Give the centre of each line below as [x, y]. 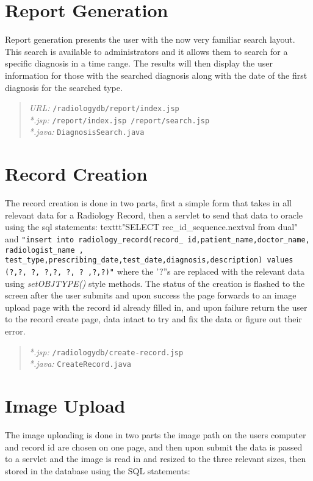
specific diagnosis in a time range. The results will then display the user [139, 63]
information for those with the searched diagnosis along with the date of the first [156, 75]
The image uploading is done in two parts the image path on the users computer [156, 435]
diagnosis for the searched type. [64, 87]
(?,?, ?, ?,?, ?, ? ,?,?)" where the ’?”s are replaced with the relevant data [155, 271]
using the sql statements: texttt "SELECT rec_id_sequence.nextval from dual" [151, 227]
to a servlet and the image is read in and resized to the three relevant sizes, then [156, 459]
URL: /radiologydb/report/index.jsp [104, 108]
